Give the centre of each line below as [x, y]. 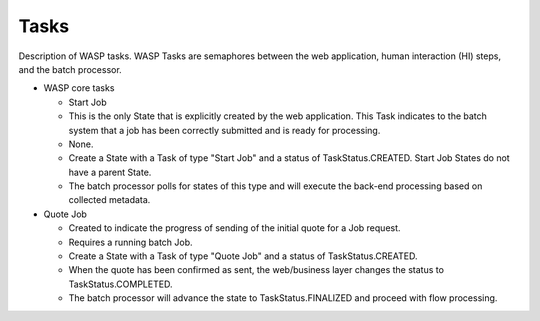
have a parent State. [110, 172]
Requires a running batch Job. [131, 242]
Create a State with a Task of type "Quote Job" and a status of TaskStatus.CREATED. [243, 256]
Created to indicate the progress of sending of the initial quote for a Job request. [234, 228]
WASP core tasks [79, 88]
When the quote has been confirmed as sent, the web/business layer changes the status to [256, 270]
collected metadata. [109, 200]
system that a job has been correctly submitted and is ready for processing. [224, 130]
